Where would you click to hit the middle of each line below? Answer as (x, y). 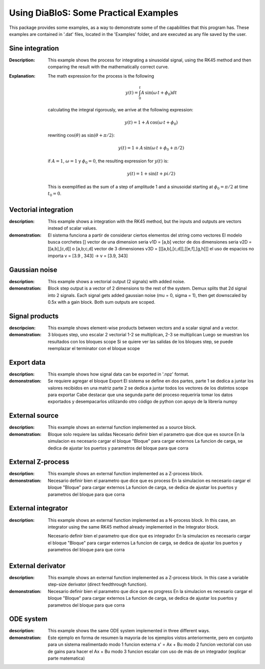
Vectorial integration (41, 209)
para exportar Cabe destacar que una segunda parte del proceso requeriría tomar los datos (140, 395)
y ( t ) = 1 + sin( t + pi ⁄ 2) (151, 174)
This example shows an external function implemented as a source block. (122, 428)
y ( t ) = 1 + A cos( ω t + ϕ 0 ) (151, 123)
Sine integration (34, 48)
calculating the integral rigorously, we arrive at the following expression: (120, 109)
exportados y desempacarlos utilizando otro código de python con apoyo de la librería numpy (143, 401)
